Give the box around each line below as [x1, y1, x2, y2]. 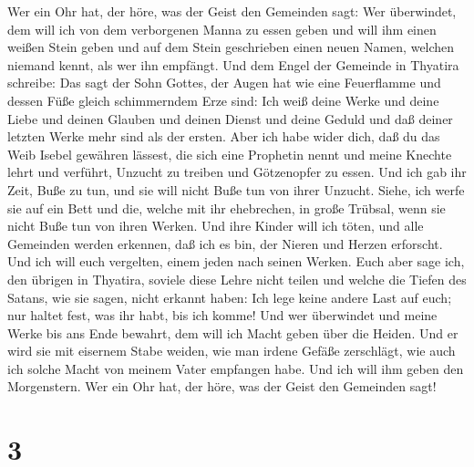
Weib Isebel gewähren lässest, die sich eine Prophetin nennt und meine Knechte [7, 144, 452, 163]
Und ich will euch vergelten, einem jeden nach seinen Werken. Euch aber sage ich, [7, 252, 465, 271]
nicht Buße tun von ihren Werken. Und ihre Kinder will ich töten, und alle [7, 216, 424, 235]
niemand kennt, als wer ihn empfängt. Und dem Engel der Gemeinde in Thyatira [7, 55, 459, 74]
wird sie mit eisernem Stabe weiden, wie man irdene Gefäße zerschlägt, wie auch [7, 341, 456, 360]
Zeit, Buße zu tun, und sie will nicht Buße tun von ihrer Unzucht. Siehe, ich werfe [7, 180, 465, 199]
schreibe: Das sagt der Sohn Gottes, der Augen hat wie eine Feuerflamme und [7, 73, 441, 92]
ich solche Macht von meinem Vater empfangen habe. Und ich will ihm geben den [7, 358, 464, 378]
